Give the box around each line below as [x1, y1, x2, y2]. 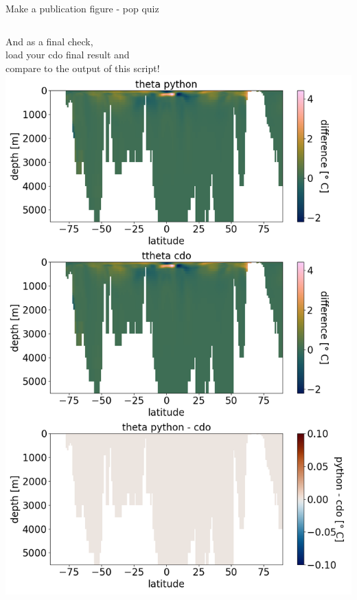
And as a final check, [5, 34, 93, 48]
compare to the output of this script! [5, 60, 160, 75]
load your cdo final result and [5, 47, 130, 62]
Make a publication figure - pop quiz [5, 1, 159, 15]
